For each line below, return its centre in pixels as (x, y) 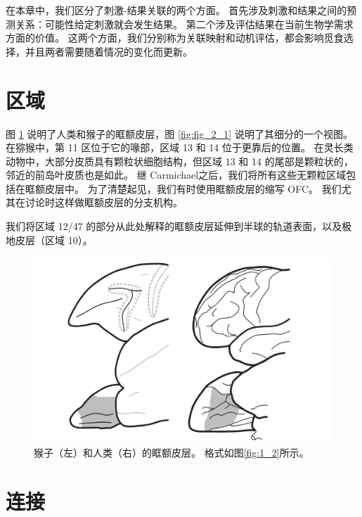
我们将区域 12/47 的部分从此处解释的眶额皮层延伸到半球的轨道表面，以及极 (179, 226)
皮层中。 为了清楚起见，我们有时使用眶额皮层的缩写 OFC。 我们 (193, 188)
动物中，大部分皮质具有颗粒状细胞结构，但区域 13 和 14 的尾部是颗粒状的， (180, 161)
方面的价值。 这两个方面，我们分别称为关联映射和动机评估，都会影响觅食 (175, 38)
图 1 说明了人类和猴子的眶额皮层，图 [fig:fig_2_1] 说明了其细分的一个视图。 (179, 133)
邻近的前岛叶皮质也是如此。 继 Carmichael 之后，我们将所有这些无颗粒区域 (176, 175)
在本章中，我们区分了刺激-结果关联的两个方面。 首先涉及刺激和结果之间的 (176, 10)
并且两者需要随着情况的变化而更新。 (109, 51)
